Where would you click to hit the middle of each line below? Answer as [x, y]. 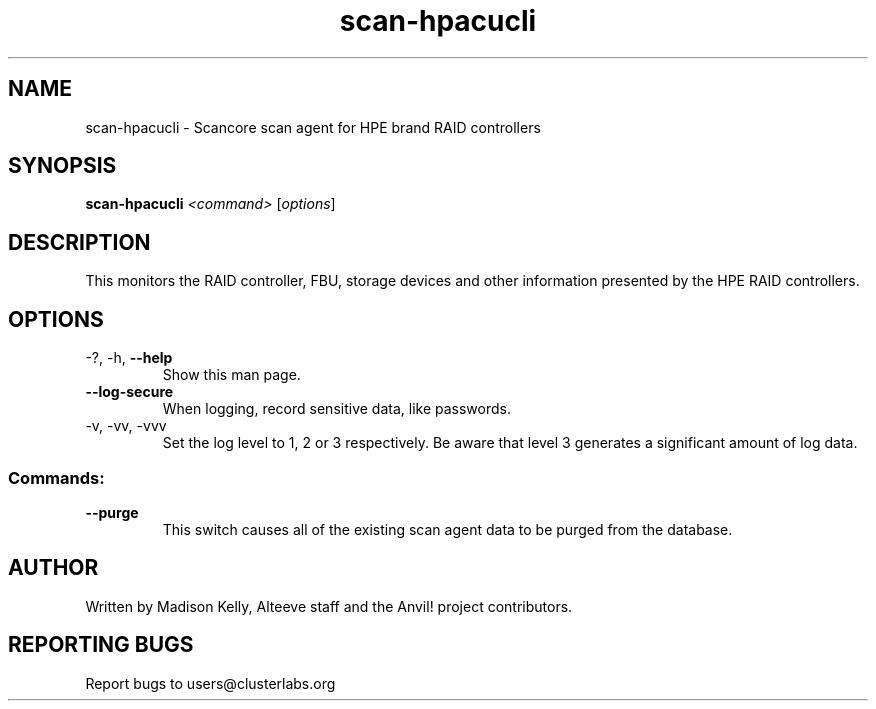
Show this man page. [231, 375]
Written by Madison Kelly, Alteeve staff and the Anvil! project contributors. [329, 606]
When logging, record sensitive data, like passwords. [336, 409]
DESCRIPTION [79, 242]
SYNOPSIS [62, 166]
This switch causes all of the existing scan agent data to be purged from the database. [447, 529]
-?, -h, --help [129, 358]
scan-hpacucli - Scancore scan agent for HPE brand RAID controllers [313, 127]
